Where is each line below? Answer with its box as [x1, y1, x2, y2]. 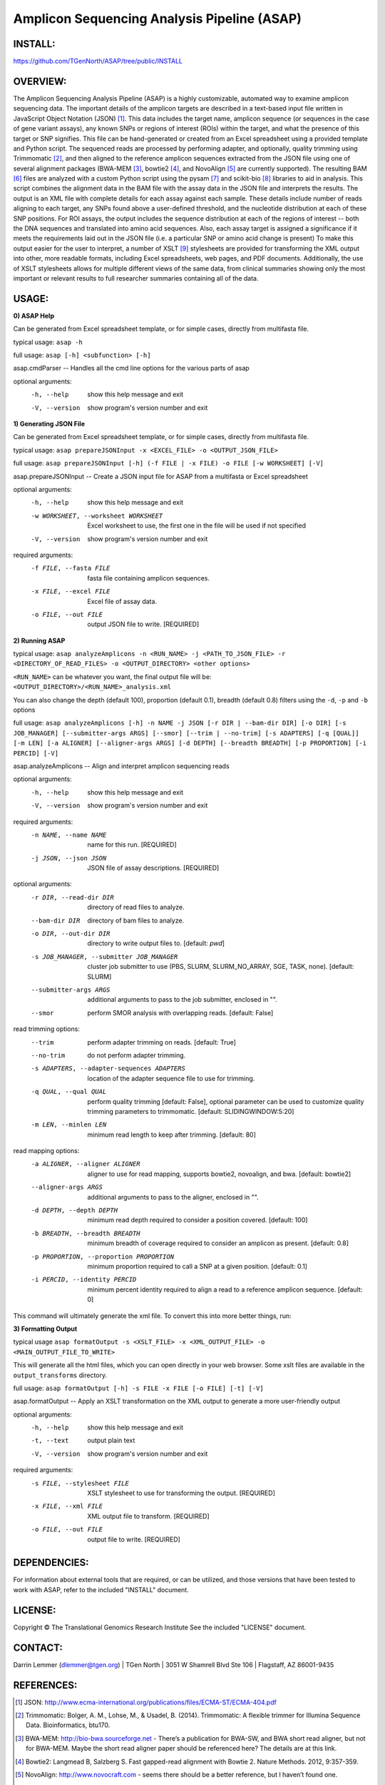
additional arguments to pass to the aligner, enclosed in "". [87, 1192, 260, 1201]
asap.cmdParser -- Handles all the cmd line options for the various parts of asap [13, 364, 250, 373]
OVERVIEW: [13, 75, 67, 87]
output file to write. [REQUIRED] [87, 1535, 181, 1544]
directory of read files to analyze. [87, 903, 185, 912]
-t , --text [31, 1437, 69, 1445]
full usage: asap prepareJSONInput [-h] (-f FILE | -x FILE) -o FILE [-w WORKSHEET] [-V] [13, 459, 324, 468]
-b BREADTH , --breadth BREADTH [31, 1229, 140, 1237]
